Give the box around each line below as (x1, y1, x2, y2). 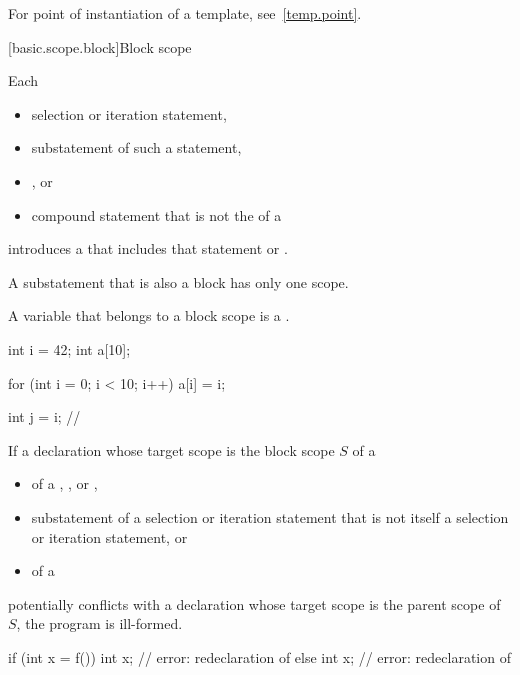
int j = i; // (8, 406, 81, 427)
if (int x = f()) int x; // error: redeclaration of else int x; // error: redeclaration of (8, 646, 511, 667)
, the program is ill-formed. (16, 613, 183, 634)
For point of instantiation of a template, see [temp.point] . (8, 3, 362, 23)
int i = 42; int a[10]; (8, 338, 131, 359)
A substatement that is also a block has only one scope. (8, 271, 349, 292)
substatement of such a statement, (31, 137, 242, 158)
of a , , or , (31, 473, 98, 494)
